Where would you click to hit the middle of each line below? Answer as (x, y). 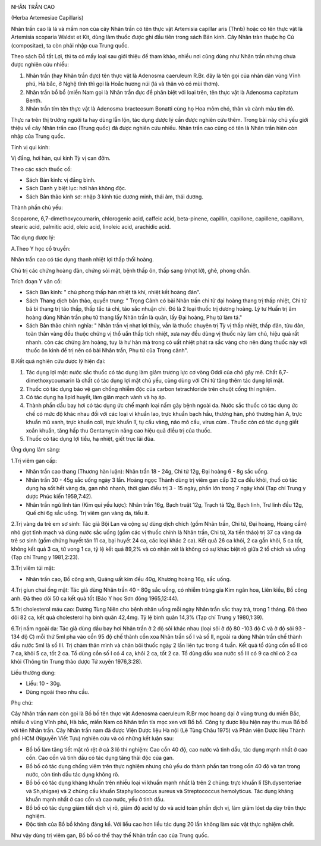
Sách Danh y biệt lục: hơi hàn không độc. (76, 188)
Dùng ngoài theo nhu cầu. (58, 692)
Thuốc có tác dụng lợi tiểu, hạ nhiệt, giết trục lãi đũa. (90, 438)
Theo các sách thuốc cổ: (42, 169)
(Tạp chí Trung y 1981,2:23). (45, 557)
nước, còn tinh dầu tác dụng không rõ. (73, 775)
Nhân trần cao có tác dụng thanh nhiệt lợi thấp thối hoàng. (82, 260)
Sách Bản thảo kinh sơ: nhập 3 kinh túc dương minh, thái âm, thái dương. (114, 197)
